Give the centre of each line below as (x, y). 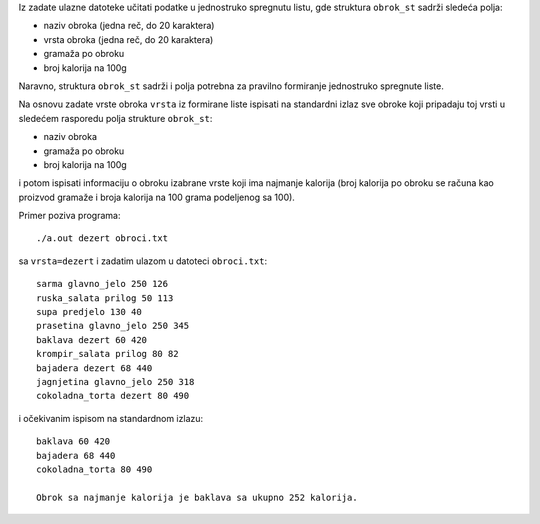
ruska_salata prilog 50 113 (105, 298)
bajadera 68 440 (76, 455)
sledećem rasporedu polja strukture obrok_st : (115, 118)
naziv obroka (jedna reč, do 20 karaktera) (129, 26)
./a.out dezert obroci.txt (102, 238)
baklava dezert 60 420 (92, 339)
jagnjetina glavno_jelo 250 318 (115, 381)
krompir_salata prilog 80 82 (107, 354)
